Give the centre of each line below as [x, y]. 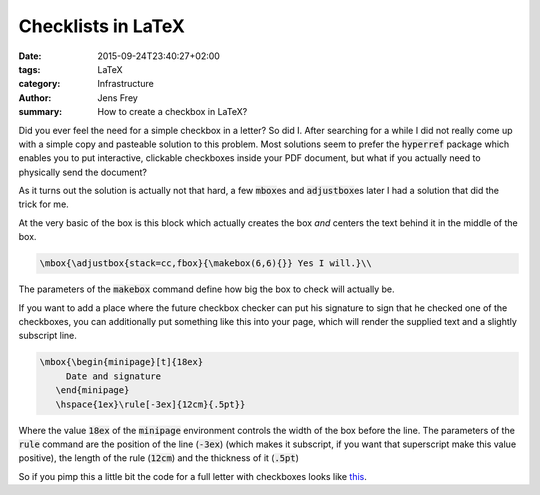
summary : [40, 112]
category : [39, 84]
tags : [29, 69]
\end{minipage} [92, 390]
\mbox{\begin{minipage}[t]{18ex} [121, 362]
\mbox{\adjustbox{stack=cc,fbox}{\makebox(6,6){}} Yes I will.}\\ [205, 263]
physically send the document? [82, 172]
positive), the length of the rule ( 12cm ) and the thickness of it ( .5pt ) [158, 458]
